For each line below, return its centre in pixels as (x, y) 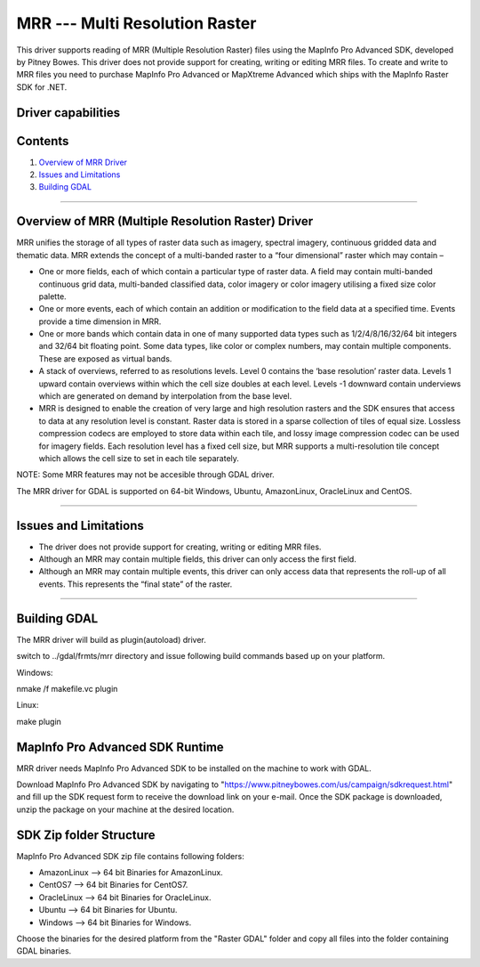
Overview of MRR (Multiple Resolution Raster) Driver (165, 221)
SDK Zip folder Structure (86, 835)
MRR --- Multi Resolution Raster (136, 23)
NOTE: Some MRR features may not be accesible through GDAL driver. (145, 475)
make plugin (39, 721)
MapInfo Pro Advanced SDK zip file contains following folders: (130, 856)
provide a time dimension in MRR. (100, 321)
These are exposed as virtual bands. (105, 358)
